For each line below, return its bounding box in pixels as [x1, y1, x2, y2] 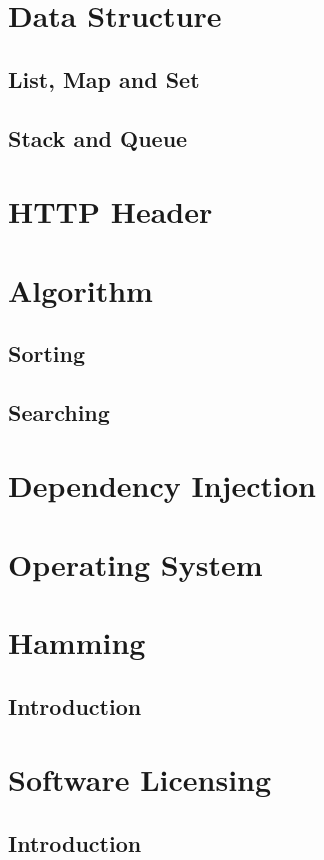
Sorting [8, 338, 86, 369]
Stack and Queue [8, 122, 188, 153]
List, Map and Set [8, 63, 200, 94]
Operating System [8, 543, 263, 584]
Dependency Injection [8, 465, 316, 506]
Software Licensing [8, 759, 272, 800]
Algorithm [8, 269, 153, 310]
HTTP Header [8, 191, 213, 232]
